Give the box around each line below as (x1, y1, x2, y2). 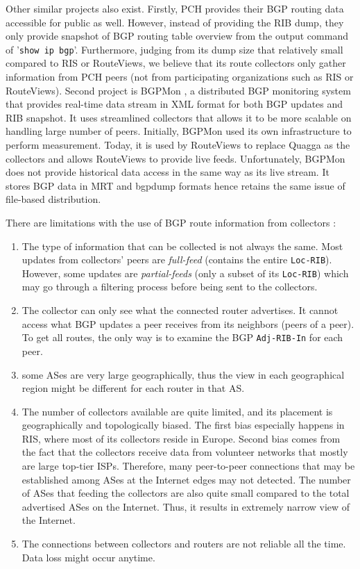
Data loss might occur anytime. (22, 550, 155, 564)
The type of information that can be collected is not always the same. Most (22, 238, 343, 253)
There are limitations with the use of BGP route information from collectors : (6, 215, 336, 229)
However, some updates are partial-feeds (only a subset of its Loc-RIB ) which (22, 265, 349, 280)
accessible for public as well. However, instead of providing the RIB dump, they (6, 15, 344, 29)
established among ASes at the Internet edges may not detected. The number (22, 472, 351, 486)
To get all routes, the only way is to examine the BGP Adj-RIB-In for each (22, 330, 343, 345)
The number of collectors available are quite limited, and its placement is (22, 404, 333, 418)
